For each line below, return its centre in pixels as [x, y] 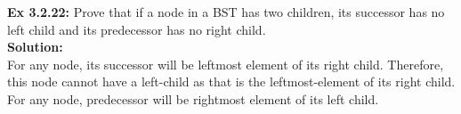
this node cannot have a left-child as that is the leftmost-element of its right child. [231, 81]
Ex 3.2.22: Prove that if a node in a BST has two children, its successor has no [226, 12]
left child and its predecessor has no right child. [137, 29]
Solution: [35, 47]
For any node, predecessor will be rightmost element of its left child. [193, 98]
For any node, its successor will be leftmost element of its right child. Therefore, [226, 64]
